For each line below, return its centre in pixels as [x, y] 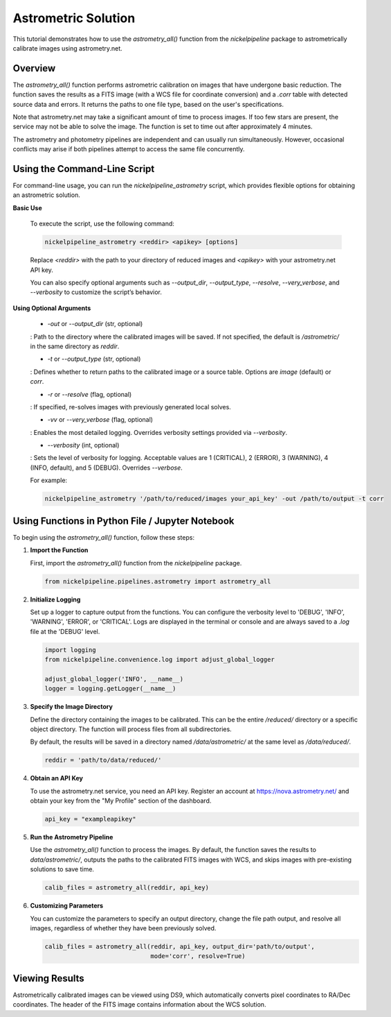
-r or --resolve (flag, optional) [90, 394]
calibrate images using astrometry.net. [67, 48]
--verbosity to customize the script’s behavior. [96, 292]
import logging [70, 650]
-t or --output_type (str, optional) [94, 359]
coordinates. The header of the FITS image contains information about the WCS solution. [139, 1005]
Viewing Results [48, 978]
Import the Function [59, 550]
